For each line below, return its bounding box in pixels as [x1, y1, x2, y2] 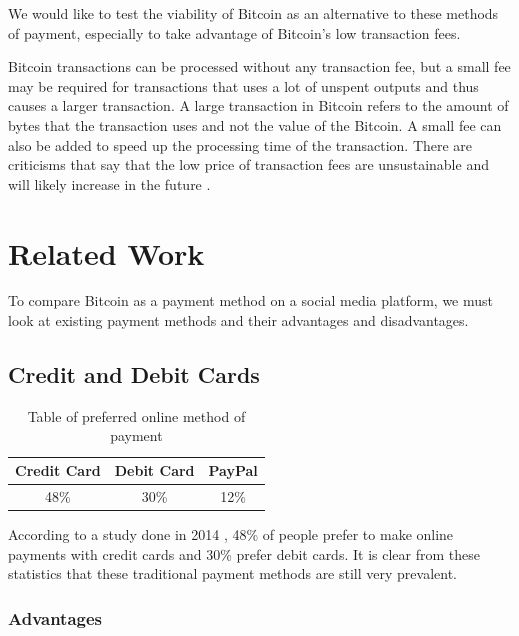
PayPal [208, 460, 258, 481]
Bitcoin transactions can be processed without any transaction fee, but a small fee [8, 56, 511, 77]
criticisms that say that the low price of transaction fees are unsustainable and [8, 154, 489, 175]
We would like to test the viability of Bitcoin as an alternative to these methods [8, 3, 499, 23]
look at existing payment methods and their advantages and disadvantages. [8, 310, 469, 331]
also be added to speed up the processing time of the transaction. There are [8, 134, 473, 155]
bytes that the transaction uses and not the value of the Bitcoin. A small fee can [8, 114, 502, 135]
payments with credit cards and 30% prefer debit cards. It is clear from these [8, 543, 480, 564]
